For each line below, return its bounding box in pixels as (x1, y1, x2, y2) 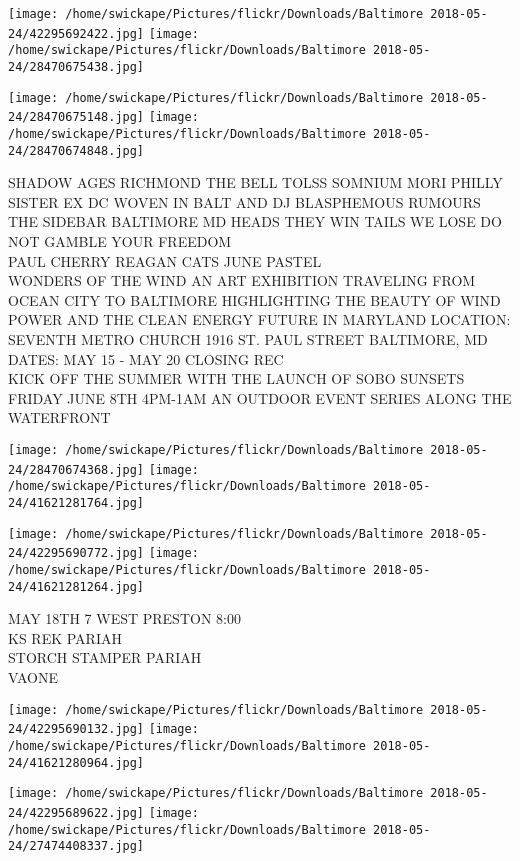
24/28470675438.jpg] (8, 59, 145, 74)
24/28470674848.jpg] (8, 143, 145, 158)
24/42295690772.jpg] (8, 546, 145, 561)
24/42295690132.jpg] (8, 722, 145, 737)
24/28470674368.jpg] (8, 462, 145, 477)
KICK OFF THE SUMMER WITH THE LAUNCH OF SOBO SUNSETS (8, 368, 465, 389)
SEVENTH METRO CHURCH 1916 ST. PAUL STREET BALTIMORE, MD (8, 329, 488, 349)
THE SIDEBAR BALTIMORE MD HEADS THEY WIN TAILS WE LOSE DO (8, 211, 502, 232)
